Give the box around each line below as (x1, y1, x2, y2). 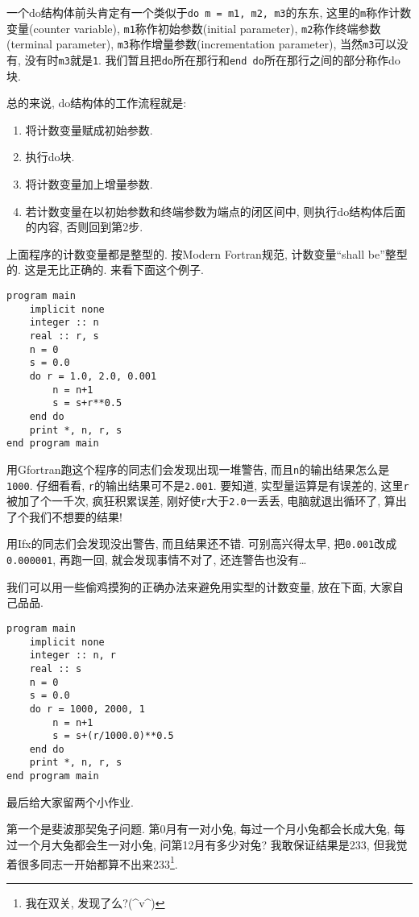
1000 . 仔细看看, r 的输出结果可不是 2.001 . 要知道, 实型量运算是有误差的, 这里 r (6, 476, 409, 493)
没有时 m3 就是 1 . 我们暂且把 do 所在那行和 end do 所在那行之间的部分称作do (24, 51, 400, 68)
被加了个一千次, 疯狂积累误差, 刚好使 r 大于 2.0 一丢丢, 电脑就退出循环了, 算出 (6, 492, 407, 509)
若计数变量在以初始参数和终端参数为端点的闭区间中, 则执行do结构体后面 (25, 202, 406, 219)
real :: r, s (29, 330, 99, 342)
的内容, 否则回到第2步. (25, 218, 143, 235)
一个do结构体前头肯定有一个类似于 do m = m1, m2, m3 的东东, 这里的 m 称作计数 (6, 4, 412, 20)
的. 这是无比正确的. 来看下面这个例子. (6, 261, 204, 278)
